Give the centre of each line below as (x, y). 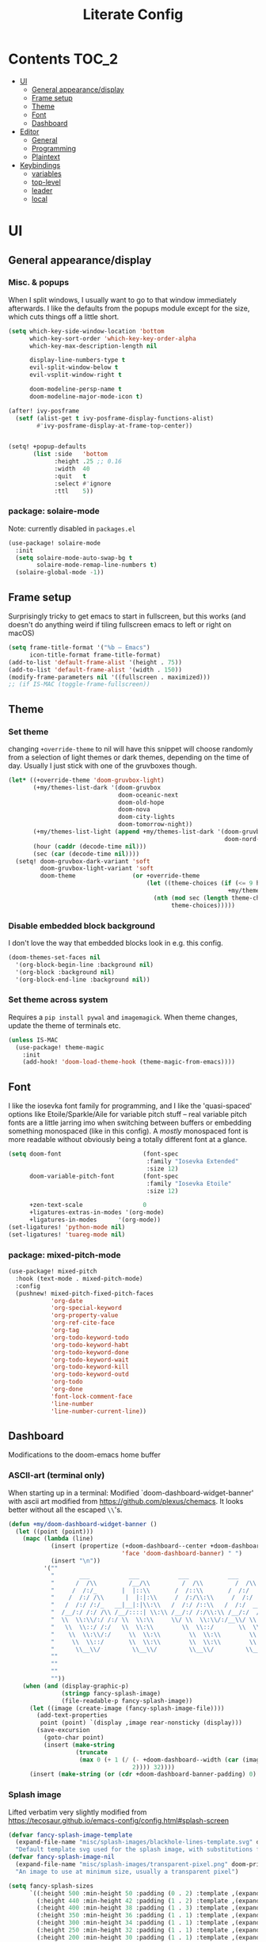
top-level (46, 182)
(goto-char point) (74, 1738)
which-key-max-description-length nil (93, 346)
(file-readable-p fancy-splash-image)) (127, 1700)
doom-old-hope (141, 802)
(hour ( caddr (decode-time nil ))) (90, 846)
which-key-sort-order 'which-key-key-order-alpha (112, 338)
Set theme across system (58, 1000)
